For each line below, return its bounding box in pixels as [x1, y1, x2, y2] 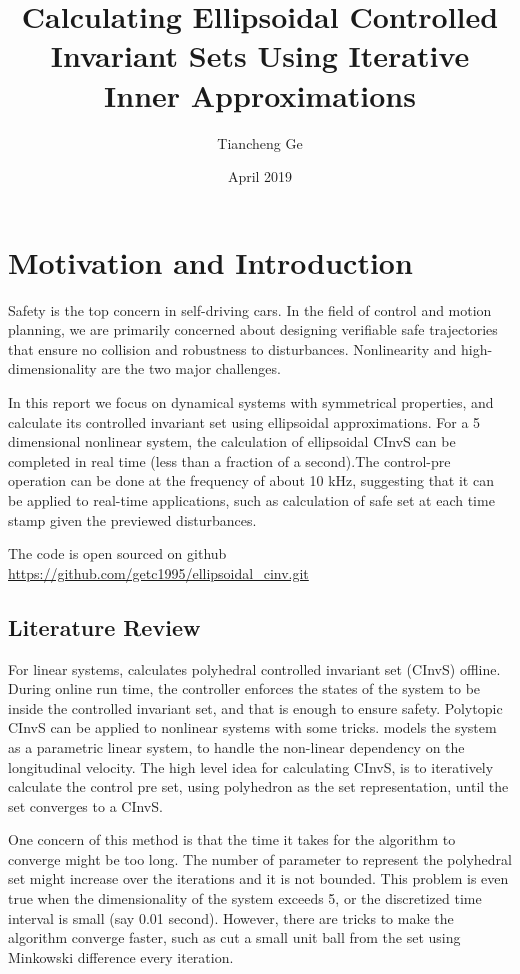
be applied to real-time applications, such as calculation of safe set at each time [8, 489, 495, 510]
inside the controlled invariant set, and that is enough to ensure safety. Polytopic [8, 697, 503, 718]
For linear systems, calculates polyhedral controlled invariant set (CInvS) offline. [8, 658, 501, 679]
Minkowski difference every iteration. [8, 946, 234, 967]
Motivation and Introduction [8, 241, 413, 282]
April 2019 [227, 166, 293, 187]
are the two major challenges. [101, 358, 281, 379]
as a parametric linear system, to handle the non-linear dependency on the [8, 736, 465, 757]
